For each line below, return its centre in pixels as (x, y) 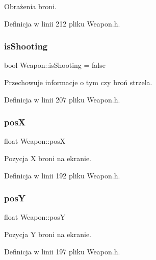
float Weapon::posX (35, 141)
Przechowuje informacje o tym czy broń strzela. (78, 82)
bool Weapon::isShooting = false (55, 65)
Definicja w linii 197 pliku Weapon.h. (62, 251)
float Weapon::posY (35, 217)
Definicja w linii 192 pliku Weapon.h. (62, 175)
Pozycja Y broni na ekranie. (48, 234)
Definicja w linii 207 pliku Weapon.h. (62, 99)
